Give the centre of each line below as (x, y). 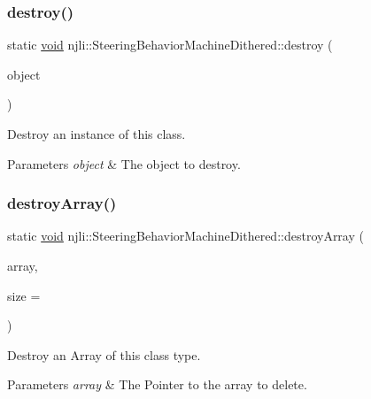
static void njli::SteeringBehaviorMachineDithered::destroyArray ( (185, 236)
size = (24, 295)
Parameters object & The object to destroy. (124, 163)
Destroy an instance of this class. (97, 134)
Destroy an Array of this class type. (104, 354)
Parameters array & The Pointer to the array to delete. (157, 384)
